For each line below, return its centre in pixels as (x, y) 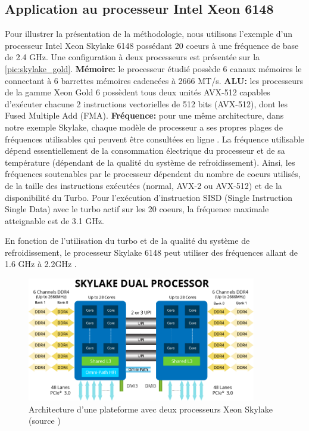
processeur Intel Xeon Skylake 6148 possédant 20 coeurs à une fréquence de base (152, 45)
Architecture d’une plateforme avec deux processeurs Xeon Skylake (151, 409)
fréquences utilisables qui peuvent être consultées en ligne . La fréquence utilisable (154, 139)
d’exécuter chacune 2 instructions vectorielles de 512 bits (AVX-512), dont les (146, 103)
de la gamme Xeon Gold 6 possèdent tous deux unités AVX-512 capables (138, 92)
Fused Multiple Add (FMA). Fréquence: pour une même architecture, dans (144, 115)
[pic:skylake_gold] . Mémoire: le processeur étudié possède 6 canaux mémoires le (153, 68)
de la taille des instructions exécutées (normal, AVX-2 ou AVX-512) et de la (143, 185)
